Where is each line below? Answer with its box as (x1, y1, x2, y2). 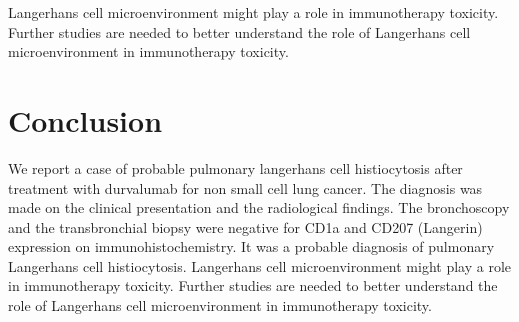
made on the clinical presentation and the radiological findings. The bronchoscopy (8, 197, 510, 218)
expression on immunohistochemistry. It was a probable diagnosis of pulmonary (8, 236, 495, 257)
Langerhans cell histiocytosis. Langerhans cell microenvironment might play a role (8, 255, 512, 276)
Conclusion (8, 99, 163, 140)
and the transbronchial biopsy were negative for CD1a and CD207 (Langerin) (8, 216, 483, 237)
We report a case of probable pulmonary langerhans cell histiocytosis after (8, 157, 463, 178)
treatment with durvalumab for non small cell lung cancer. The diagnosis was (8, 177, 483, 198)
